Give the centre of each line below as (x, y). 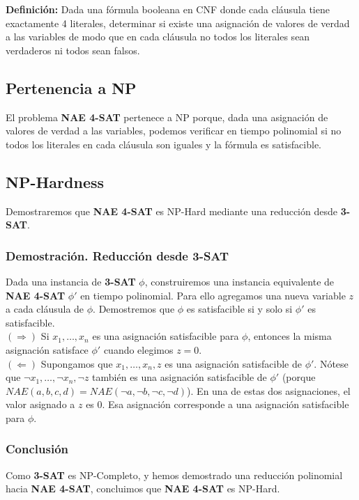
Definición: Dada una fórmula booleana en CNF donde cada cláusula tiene (168, 9)
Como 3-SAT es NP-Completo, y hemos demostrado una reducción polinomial (174, 475)
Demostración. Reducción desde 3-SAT (117, 255)
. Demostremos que (134, 309)
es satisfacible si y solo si (239, 309)
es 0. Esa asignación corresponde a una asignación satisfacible (217, 404)
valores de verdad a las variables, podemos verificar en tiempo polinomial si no (174, 131)
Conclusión (37, 449)
